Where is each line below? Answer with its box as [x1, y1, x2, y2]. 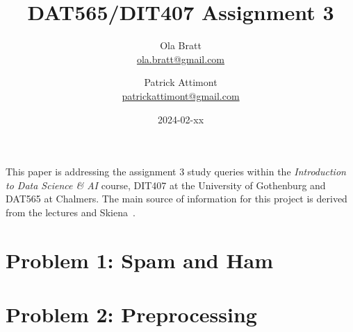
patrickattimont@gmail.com [122, 88, 240, 103]
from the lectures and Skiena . [6, 204, 136, 219]
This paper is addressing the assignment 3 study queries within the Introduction [6, 164, 346, 179]
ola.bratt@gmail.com [136, 51, 225, 66]
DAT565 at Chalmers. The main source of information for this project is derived [6, 191, 347, 206]
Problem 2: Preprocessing [6, 300, 257, 329]
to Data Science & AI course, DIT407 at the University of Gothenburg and [6, 177, 326, 192]
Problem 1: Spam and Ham [6, 245, 274, 274]
